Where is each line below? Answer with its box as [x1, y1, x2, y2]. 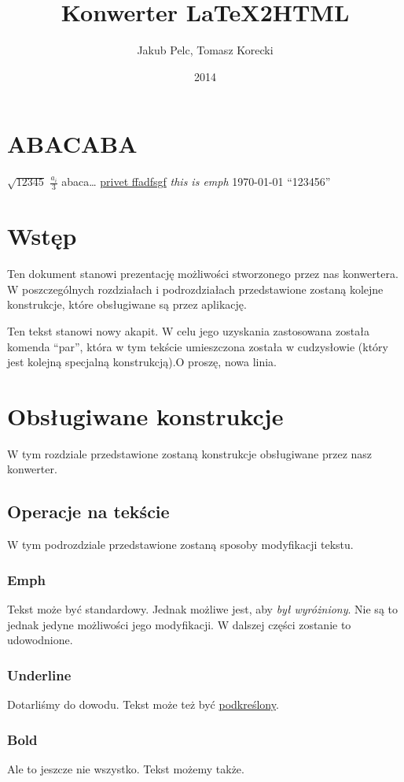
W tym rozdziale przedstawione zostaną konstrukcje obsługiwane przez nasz [7, 445, 373, 461]
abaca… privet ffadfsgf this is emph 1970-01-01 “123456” [61, 173, 331, 190]
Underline [7, 665, 72, 684]
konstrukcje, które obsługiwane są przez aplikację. [7, 296, 247, 313]
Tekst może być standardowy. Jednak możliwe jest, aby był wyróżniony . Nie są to [7, 601, 398, 617]
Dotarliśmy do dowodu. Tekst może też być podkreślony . [7, 696, 279, 713]
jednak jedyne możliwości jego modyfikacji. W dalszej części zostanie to [7, 616, 351, 632]
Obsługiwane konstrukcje [7, 399, 284, 432]
